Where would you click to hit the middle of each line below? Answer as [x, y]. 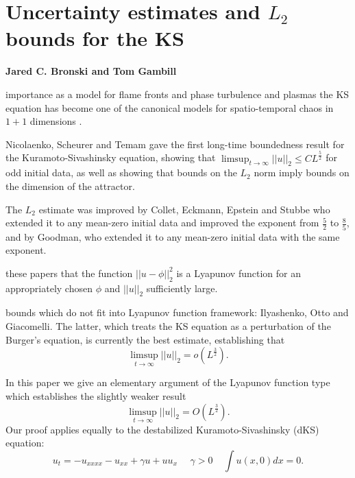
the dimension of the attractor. [70, 186]
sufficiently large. [182, 288]
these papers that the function [69, 273]
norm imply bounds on [302, 172]
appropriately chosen [49, 288]
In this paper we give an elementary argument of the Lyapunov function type [168, 382]
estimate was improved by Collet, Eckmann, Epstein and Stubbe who [184, 209]
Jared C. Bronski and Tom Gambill [91, 71]
